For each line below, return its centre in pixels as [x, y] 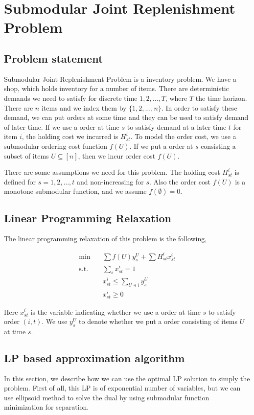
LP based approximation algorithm [94, 357]
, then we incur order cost [117, 155]
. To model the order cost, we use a [183, 136]
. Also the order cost [180, 181]
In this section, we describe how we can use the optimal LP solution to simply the [127, 378]
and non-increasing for [110, 181]
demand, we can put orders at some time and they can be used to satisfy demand [126, 117]
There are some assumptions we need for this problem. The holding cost [112, 172]
